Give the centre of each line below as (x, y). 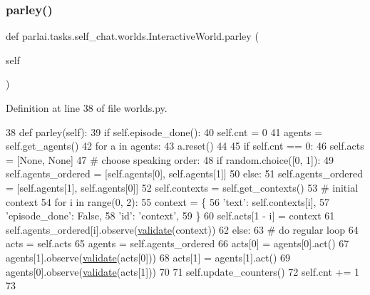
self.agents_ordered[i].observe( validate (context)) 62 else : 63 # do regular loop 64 (182, 229)
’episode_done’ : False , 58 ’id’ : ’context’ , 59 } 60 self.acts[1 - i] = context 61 (170, 216)
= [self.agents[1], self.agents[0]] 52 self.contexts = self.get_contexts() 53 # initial (182, 187)
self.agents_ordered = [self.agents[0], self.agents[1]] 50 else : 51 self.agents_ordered (184, 174)
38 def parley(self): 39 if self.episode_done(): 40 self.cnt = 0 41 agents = (164, 131)
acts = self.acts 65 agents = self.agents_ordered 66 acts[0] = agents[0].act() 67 (178, 243)
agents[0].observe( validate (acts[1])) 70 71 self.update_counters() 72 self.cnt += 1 (183, 271)
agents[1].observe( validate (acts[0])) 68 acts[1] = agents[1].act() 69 (148, 257)
